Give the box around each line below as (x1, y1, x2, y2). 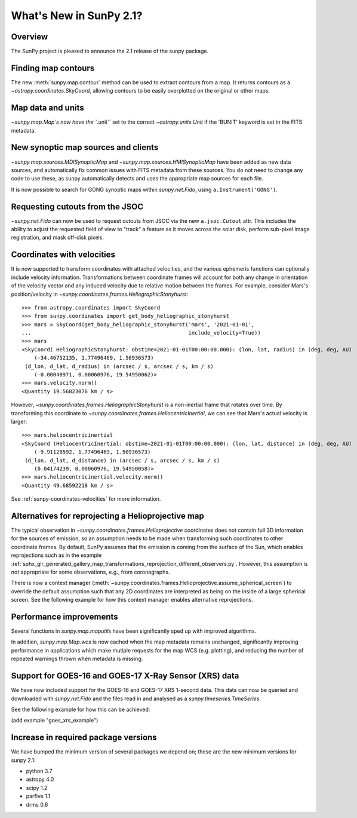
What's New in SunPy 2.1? (11, 9, 143, 22)
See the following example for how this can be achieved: (11, 706, 150, 713)
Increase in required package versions (11, 733, 158, 743)
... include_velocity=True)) (21, 329, 261, 336)
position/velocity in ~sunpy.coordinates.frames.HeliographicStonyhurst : (11, 290, 189, 298)
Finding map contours (11, 63, 95, 73)
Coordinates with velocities (11, 250, 116, 260)
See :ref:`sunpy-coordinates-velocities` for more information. (11, 495, 161, 503)
